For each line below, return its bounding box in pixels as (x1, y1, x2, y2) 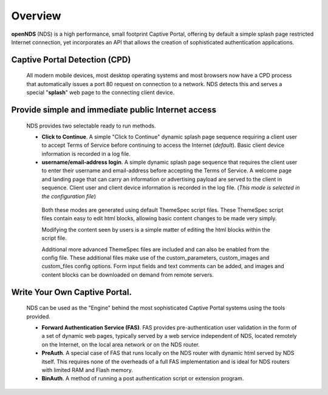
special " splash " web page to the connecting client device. (26, 89, 175, 96)
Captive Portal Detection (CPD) (11, 55, 131, 65)
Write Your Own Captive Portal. (11, 287, 132, 297)
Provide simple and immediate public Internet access (11, 104, 217, 115)
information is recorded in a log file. (41, 150, 131, 157)
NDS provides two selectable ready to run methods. (26, 122, 156, 129)
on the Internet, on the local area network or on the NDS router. (41, 340, 200, 348)
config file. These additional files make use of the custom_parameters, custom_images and (41, 254, 270, 261)
